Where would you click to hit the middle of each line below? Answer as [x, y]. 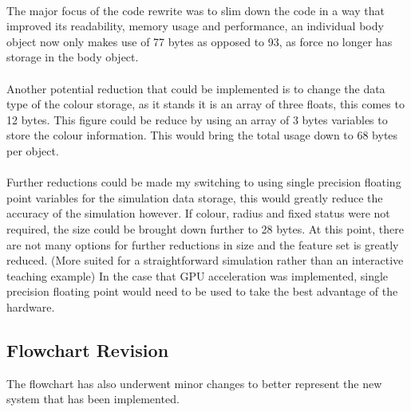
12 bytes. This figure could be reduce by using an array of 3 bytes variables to [197, 119]
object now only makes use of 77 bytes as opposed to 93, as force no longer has [200, 41]
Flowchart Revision [88, 349]
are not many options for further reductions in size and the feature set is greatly [203, 244]
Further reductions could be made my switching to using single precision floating [204, 182]
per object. [33, 150]
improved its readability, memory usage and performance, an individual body [195, 26]
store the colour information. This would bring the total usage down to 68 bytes [202, 135]
